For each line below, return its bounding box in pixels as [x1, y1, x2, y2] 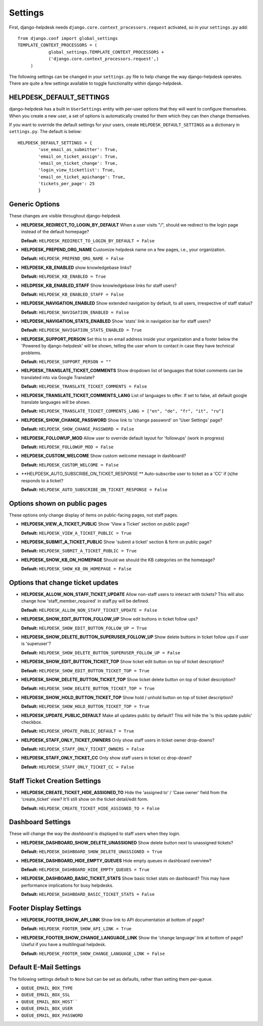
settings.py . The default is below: [9, 129, 82, 134]
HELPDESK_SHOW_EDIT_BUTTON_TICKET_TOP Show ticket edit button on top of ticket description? [21, 659, 224, 665]
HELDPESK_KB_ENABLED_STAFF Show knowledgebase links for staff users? [21, 283, 177, 288]
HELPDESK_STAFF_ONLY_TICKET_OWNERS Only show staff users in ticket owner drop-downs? [21, 737, 215, 743]
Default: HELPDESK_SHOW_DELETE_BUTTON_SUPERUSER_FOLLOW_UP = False [21, 649, 180, 655]
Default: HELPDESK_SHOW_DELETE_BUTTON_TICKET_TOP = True [21, 685, 155, 691]
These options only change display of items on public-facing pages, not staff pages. [9, 512, 179, 518]
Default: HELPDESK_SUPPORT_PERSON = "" [21, 359, 112, 365]
